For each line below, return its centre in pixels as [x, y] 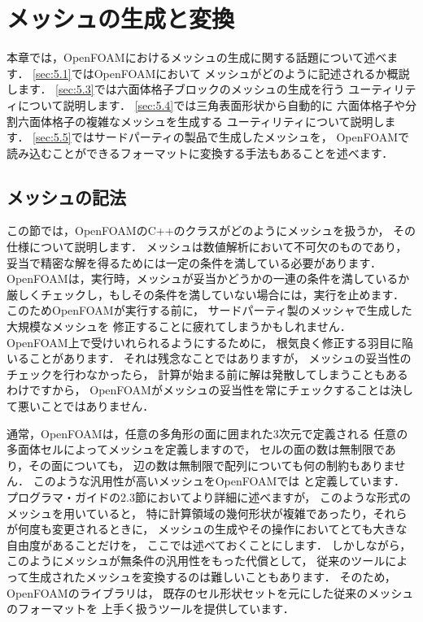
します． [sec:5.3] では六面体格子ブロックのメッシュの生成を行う [176, 89]
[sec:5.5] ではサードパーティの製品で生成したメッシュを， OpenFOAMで [221, 137]
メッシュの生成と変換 [121, 18]
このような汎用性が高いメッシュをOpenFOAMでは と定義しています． [219, 481]
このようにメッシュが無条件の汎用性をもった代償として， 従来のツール [196, 561]
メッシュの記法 [66, 196]
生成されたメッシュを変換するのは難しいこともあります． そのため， [212, 576]
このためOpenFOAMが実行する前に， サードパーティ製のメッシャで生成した [209, 310]
